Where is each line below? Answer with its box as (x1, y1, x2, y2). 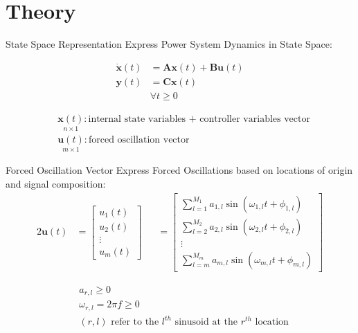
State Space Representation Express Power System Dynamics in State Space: (6, 37, 332, 51)
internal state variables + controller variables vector (88, 114, 310, 124)
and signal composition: (6, 176, 106, 190)
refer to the (111, 317, 159, 327)
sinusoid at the (174, 317, 238, 327)
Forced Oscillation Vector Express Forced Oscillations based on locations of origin (6, 163, 353, 177)
